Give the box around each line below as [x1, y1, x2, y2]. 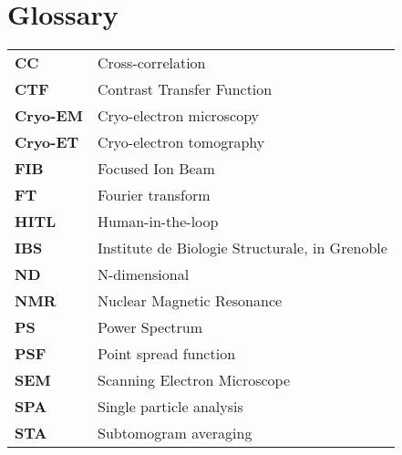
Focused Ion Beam [97, 158, 215, 180]
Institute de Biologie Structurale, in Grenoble [97, 237, 387, 259]
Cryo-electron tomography [97, 131, 265, 153]
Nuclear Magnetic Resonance [97, 290, 283, 312]
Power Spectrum [97, 316, 202, 338]
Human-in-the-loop [97, 211, 219, 233]
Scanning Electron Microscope [97, 369, 291, 391]
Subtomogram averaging [97, 422, 253, 444]
